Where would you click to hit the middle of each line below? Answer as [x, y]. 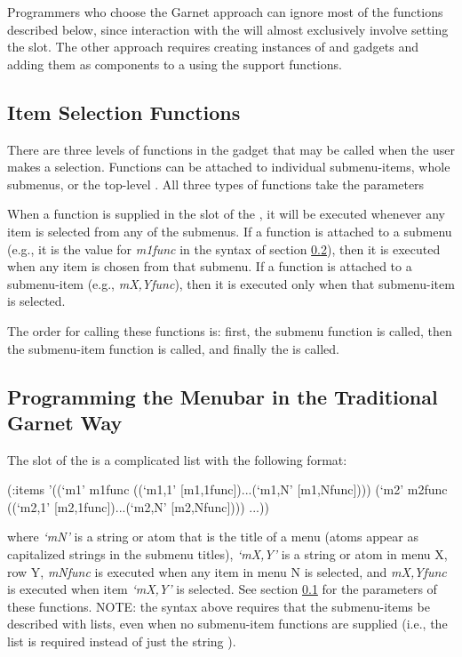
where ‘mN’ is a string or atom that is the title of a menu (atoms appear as [213, 537]
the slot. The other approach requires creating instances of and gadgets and [213, 47]
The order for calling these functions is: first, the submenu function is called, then [230, 330]
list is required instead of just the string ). [122, 641]
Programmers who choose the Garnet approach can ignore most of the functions [225, 12]
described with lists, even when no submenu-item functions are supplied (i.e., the [227, 624]
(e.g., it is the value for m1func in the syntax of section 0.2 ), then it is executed [224, 248]
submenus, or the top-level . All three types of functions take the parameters [216, 184]
